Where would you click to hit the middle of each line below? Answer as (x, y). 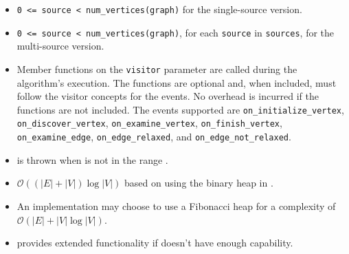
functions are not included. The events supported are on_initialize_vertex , (180, 109)
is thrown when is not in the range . (92, 159)
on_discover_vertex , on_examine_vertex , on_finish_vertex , (149, 123)
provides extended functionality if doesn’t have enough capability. (155, 243)
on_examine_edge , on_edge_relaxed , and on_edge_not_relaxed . (154, 137)
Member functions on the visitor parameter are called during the (157, 68)
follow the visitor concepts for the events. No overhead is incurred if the (168, 96)
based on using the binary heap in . (199, 183)
